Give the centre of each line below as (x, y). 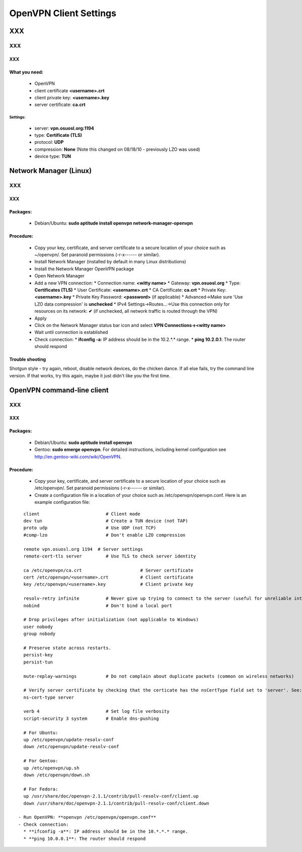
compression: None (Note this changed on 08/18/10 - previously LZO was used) (117, 149)
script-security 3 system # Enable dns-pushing (91, 718)
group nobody (40, 634)
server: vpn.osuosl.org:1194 (64, 128)
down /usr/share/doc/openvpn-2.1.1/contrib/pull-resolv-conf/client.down (116, 803)
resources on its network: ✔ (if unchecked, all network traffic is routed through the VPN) (126, 311)
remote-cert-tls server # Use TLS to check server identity (110, 556)
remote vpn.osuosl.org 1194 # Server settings (83, 549)
